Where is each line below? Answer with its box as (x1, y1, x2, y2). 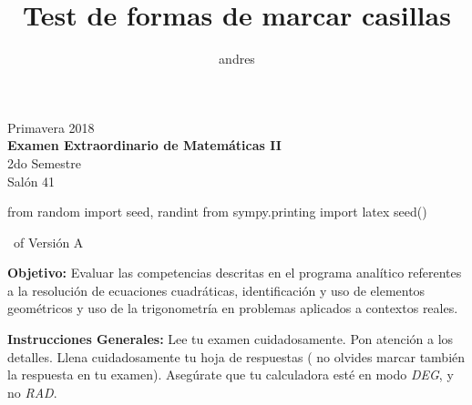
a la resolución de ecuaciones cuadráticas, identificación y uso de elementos (7, 280, 426, 299)
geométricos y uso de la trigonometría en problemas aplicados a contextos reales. (7, 299, 458, 318)
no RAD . (7, 382, 57, 401)
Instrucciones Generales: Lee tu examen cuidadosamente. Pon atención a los (7, 329, 454, 349)
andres (219, 49, 255, 68)
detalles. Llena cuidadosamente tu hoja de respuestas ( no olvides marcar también (7, 347, 466, 366)
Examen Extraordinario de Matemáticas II (7, 136, 282, 155)
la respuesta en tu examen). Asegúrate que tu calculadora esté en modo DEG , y (7, 365, 454, 384)
